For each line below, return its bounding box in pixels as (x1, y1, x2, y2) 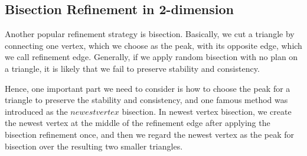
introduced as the (5, 105, 68, 117)
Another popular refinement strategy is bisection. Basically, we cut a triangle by (5, 28, 295, 40)
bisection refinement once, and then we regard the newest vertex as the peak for (5, 128, 294, 140)
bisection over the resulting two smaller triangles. (5, 140, 183, 152)
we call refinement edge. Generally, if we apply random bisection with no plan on (5, 51, 298, 63)
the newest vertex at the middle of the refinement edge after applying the (5, 117, 270, 129)
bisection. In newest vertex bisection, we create (122, 105, 292, 117)
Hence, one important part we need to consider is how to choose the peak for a (5, 82, 290, 94)
